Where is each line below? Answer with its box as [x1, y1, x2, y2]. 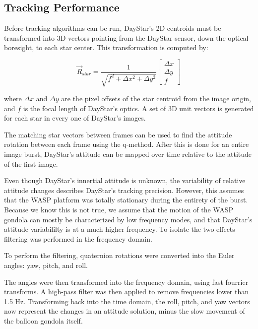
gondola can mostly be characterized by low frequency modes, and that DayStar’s [4, 214, 253, 224]
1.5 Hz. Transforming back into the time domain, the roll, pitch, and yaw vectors [4, 296, 250, 306]
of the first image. [4, 158, 58, 169]
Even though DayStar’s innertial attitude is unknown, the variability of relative [4, 175, 246, 186]
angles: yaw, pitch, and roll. [4, 260, 88, 270]
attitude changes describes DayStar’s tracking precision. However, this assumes [4, 185, 244, 195]
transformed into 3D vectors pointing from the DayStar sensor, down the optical [4, 32, 249, 43]
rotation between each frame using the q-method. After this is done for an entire [4, 139, 249, 149]
